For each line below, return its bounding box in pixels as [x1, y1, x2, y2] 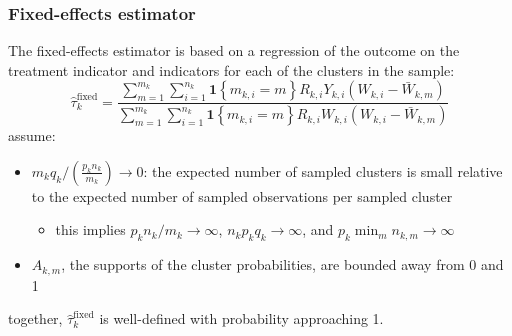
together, [8, 308, 63, 329]
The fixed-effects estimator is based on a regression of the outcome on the [8, 40, 460, 61]
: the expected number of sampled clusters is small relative [143, 160, 503, 181]
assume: [8, 125, 56, 146]
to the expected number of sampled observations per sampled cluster [31, 185, 453, 206]
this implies [55, 219, 126, 240]
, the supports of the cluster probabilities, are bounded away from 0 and [61, 254, 504, 275]
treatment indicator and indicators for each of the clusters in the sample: [8, 59, 455, 80]
